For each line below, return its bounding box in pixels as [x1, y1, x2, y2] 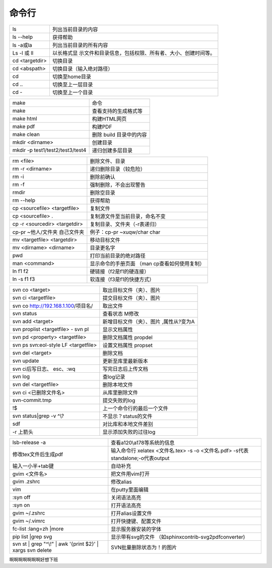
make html [12, 115, 37, 122]
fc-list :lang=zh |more [12, 525, 64, 532]
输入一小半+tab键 [12, 462, 54, 469]
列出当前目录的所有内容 [52, 41, 108, 48]
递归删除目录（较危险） [90, 165, 146, 173]
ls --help [12, 33, 33, 40]
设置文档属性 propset [102, 342, 153, 349]
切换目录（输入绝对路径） [52, 65, 113, 72]
